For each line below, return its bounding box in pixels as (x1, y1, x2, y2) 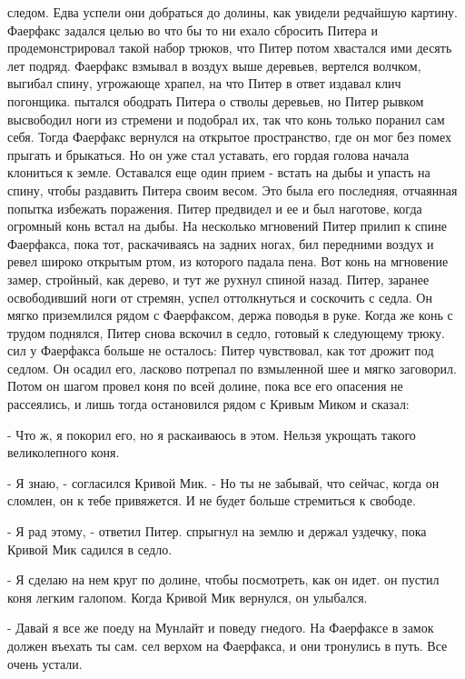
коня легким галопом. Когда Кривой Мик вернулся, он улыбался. (7, 587, 368, 606)
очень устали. (7, 654, 83, 673)
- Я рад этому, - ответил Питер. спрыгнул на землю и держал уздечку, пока (7, 522, 427, 541)
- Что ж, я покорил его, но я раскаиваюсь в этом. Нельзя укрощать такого (7, 424, 416, 444)
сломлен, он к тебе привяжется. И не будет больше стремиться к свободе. (7, 491, 416, 510)
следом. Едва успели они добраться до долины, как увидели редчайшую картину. (7, 3, 459, 21)
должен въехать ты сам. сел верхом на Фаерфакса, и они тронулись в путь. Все (7, 636, 448, 654)
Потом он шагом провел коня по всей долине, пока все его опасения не (7, 376, 403, 395)
